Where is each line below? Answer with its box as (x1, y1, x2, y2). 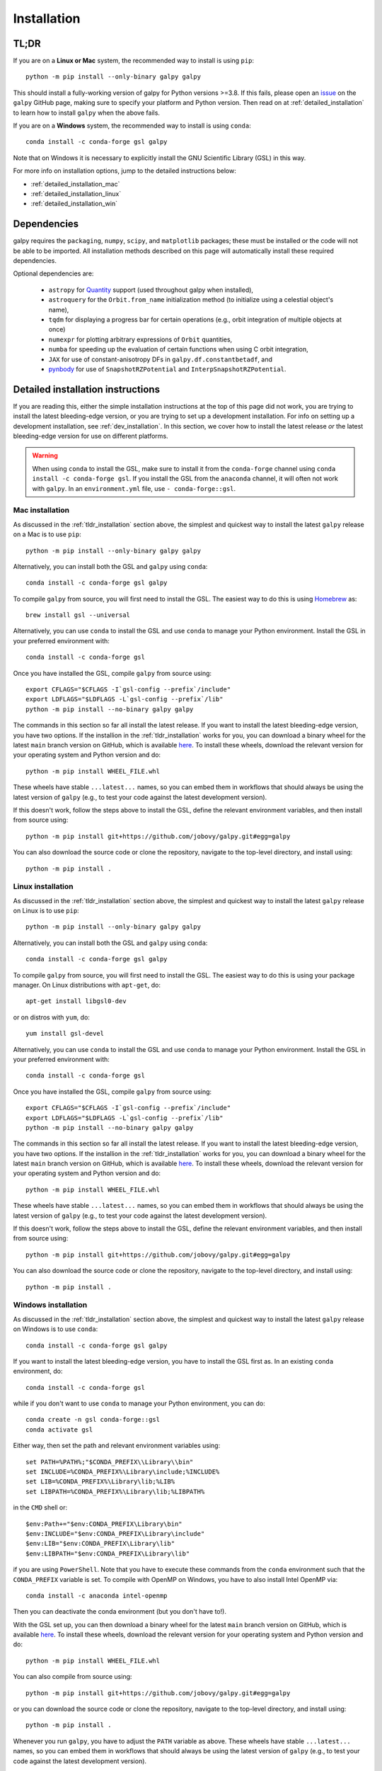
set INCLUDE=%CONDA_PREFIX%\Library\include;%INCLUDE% (25, 1468, 220, 1476)
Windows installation (13, 1300, 88, 1310)
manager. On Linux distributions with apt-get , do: (13, 980, 161, 989)
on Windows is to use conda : (13, 1325, 98, 1333)
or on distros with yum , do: (13, 1013, 90, 1022)
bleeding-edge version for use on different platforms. (13, 432, 169, 441)
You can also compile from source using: (13, 1673, 132, 1681)
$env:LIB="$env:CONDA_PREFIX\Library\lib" (25, 1539, 175, 1548)
